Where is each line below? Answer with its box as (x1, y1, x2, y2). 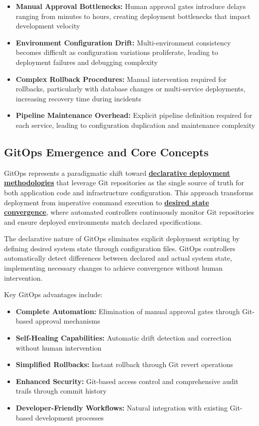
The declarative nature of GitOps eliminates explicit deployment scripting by (4, 233, 240, 244)
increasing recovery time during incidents (15, 93, 141, 103)
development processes (35, 412, 104, 423)
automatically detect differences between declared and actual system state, (4, 253, 232, 263)
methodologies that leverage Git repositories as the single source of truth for (4, 177, 244, 188)
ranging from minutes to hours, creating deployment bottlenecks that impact (15, 10, 251, 21)
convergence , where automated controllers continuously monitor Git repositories (4, 207, 255, 217)
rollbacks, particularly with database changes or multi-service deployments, (15, 83, 246, 94)
